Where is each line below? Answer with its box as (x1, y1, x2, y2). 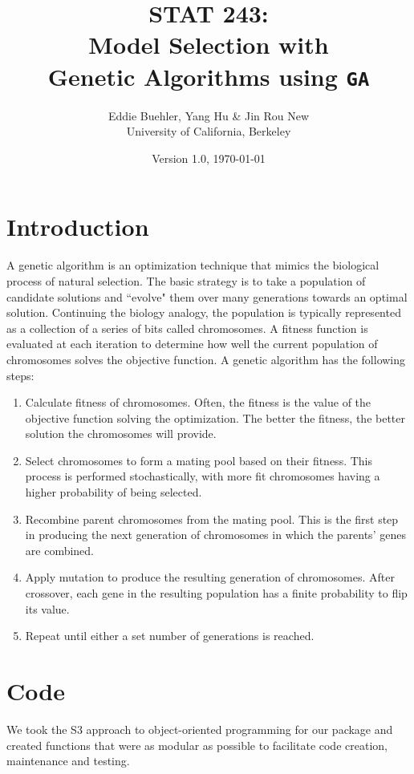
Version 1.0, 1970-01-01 (152, 149, 266, 166)
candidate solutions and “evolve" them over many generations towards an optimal (6, 288, 408, 305)
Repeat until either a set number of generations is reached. (25, 627, 315, 644)
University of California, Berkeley (126, 123, 291, 140)
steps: (6, 367, 34, 383)
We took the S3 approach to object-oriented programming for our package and (6, 720, 393, 737)
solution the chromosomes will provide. (25, 425, 217, 442)
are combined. (25, 541, 95, 558)
